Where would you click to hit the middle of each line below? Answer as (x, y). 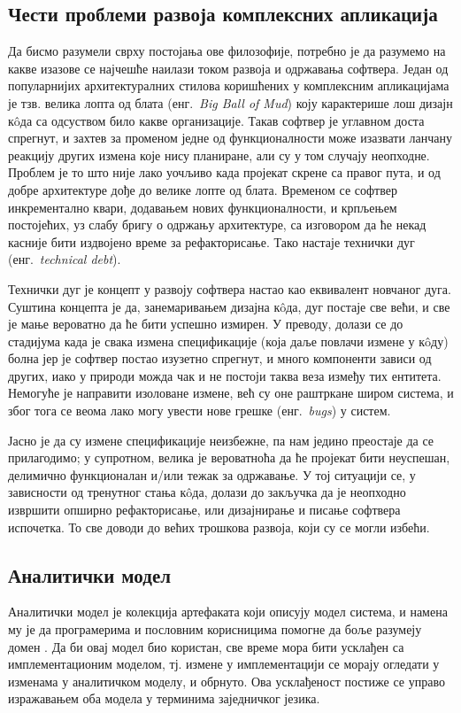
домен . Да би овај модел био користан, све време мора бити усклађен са (206, 646)
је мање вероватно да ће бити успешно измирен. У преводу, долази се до (206, 324)
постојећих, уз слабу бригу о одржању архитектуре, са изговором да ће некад (217, 225)
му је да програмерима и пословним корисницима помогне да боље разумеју (215, 629)
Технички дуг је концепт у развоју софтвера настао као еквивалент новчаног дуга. (230, 288)
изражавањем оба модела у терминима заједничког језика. (164, 698)
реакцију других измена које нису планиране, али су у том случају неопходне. (219, 155)
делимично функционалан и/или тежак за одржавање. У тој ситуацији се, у (212, 474)
